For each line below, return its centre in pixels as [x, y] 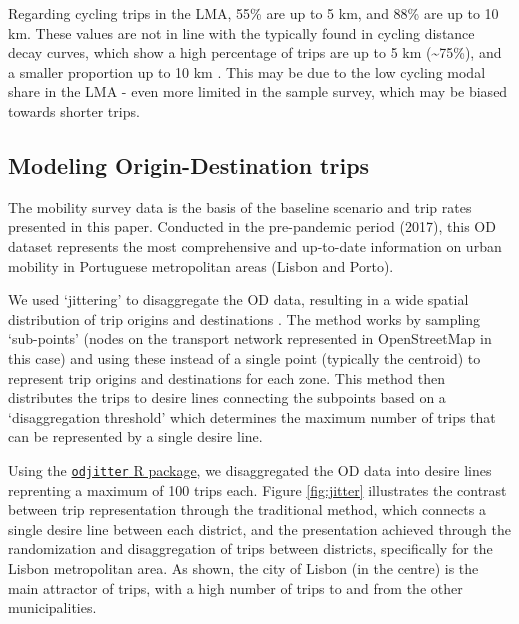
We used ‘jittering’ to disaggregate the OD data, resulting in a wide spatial [238, 299]
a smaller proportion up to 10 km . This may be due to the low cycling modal [247, 71]
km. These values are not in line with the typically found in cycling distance [241, 32]
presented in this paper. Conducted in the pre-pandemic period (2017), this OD [252, 226]
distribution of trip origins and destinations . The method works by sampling [244, 318]
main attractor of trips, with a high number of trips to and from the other [235, 587]
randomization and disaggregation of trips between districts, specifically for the [250, 548]
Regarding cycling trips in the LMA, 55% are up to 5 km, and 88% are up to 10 [253, 13]
